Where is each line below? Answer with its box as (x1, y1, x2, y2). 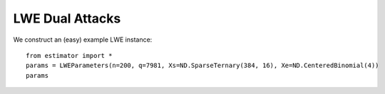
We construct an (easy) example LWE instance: (13, 35, 153, 44)
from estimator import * (26, 52, 113, 59)
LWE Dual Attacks (13, 11, 121, 26)
